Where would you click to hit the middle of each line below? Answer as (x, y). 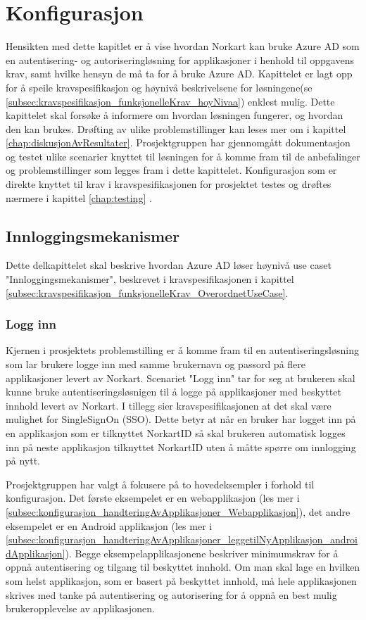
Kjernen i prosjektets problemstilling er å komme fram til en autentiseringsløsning (182, 350)
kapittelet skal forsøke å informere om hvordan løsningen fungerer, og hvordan (175, 115)
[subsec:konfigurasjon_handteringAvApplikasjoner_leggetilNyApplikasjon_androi (182, 539)
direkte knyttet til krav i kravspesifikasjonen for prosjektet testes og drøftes (169, 184)
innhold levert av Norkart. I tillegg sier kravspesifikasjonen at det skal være (169, 405)
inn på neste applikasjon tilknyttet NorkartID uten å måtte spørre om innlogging (181, 447)
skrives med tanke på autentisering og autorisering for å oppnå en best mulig (171, 594)
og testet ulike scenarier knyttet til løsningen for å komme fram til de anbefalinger (183, 156)
